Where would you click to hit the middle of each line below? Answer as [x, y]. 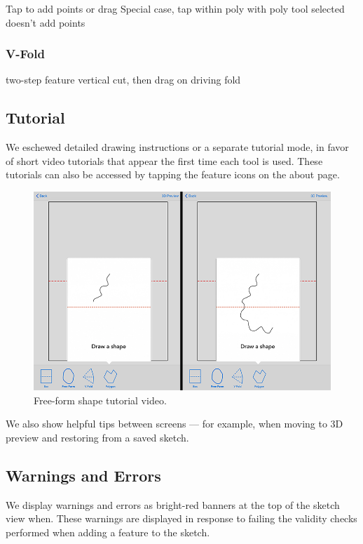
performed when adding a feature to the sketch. [108, 532]
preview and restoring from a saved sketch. [97, 437]
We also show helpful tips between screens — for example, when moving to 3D [174, 424]
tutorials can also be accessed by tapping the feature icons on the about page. [173, 174]
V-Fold [25, 54]
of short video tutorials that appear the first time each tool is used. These [164, 160]
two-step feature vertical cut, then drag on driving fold [123, 80]
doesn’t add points [46, 22]
